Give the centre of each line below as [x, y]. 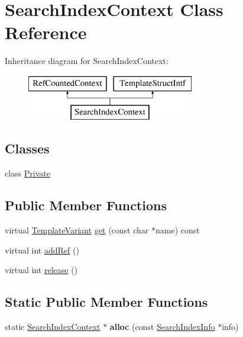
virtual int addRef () [42, 250]
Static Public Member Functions [106, 302]
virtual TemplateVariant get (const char [77, 230]
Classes [27, 148]
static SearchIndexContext [53, 327]
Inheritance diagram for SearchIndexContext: [87, 61]
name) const [177, 230]
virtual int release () [41, 270]
